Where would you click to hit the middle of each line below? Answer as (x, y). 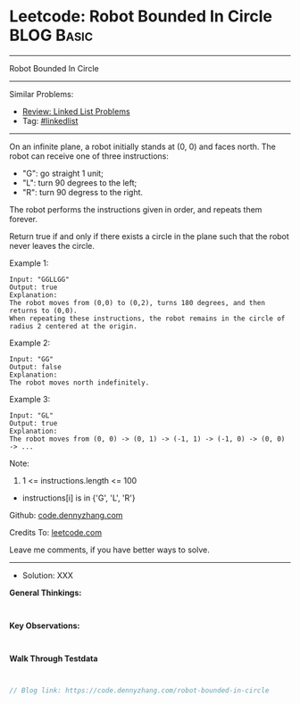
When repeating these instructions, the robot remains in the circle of (147, 319)
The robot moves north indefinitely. (79, 382)
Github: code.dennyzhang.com (66, 515)
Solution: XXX (48, 575)
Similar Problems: (42, 94)
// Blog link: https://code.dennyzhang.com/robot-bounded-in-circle (139, 690)
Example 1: (29, 263)
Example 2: (30, 343)
